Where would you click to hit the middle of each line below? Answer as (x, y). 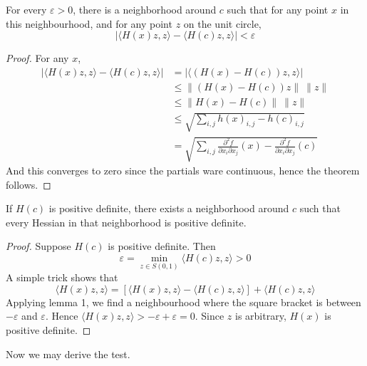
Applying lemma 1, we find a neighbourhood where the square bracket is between (183, 302)
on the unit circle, (222, 23)
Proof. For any (37, 58)
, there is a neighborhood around (145, 9)
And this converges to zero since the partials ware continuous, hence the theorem (183, 171)
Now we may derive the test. (68, 354)
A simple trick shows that (62, 277)
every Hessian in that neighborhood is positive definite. (126, 222)
